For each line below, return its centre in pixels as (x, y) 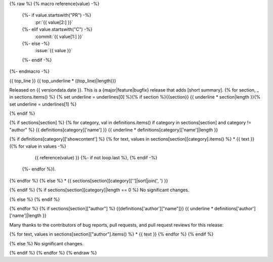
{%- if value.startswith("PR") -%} (57, 15)
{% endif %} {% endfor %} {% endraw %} (53, 252)
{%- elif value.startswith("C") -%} (57, 29)
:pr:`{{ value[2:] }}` (54, 22)
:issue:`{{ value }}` (54, 51)
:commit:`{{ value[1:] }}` (59, 36)
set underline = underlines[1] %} (43, 104)
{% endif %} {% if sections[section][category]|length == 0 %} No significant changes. (99, 190)
